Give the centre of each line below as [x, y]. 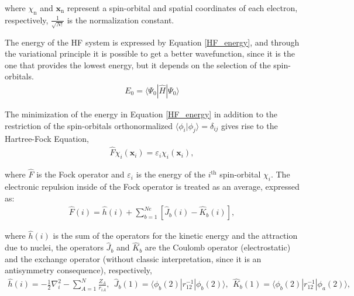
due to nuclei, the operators [54, 247]
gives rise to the [250, 125]
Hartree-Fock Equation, [47, 139]
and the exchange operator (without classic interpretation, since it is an [133, 258]
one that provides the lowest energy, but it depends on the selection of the [138, 65]
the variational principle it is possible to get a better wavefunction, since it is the [150, 53]
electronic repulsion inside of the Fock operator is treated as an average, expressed [152, 186]
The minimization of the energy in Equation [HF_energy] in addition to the [141, 114]
